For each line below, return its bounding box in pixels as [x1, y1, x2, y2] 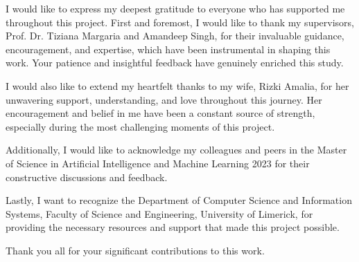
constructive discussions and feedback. [6, 169, 168, 184]
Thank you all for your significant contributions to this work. [6, 243, 265, 257]
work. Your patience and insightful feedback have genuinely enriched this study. [6, 55, 344, 70]
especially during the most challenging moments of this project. [6, 119, 275, 133]
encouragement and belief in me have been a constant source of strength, [6, 106, 315, 120]
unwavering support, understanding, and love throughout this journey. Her [6, 92, 322, 106]
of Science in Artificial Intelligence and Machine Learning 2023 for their [6, 156, 310, 170]
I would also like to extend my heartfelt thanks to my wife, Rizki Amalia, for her [6, 78, 349, 93]
